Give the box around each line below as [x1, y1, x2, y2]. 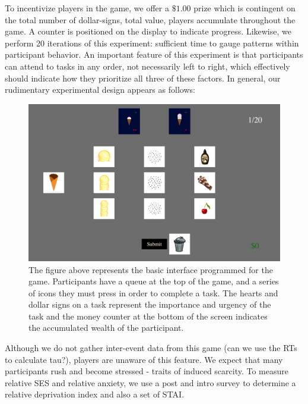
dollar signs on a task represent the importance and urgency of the [28, 298, 271, 311]
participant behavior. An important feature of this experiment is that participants [5, 48, 303, 61]
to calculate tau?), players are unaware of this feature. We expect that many [5, 353, 283, 365]
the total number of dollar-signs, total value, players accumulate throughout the [5, 13, 296, 26]
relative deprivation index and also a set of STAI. [5, 388, 185, 400]
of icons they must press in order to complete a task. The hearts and [28, 286, 278, 299]
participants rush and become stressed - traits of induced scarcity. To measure [5, 365, 288, 377]
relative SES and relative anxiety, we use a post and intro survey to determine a [5, 376, 296, 389]
